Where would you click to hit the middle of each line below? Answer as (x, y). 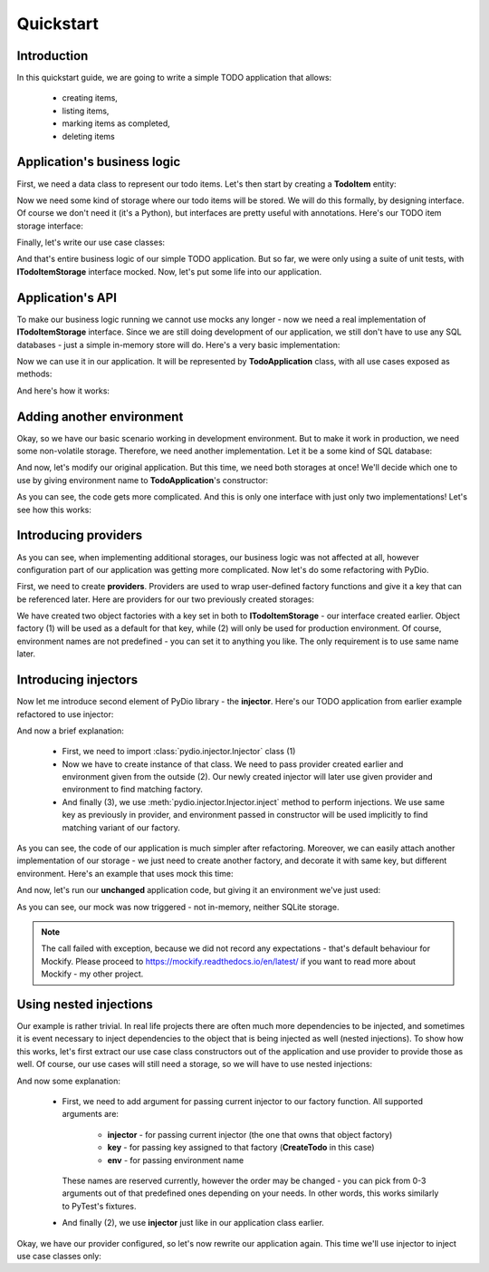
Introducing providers (80, 535)
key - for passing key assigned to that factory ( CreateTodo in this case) (241, 1148)
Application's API (67, 298)
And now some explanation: (69, 1081)
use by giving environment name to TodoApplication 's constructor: (143, 480)
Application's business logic (99, 162)
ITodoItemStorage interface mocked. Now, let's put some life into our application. (169, 271)
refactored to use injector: (65, 714)
